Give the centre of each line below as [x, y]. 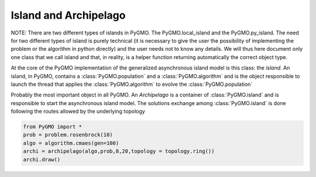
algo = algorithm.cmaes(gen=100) [71, 143]
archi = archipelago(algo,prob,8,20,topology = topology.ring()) [119, 151]
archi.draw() [42, 159]
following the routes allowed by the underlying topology [78, 112]
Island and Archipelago [68, 15]
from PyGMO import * [52, 127]
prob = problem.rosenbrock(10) [68, 135]
